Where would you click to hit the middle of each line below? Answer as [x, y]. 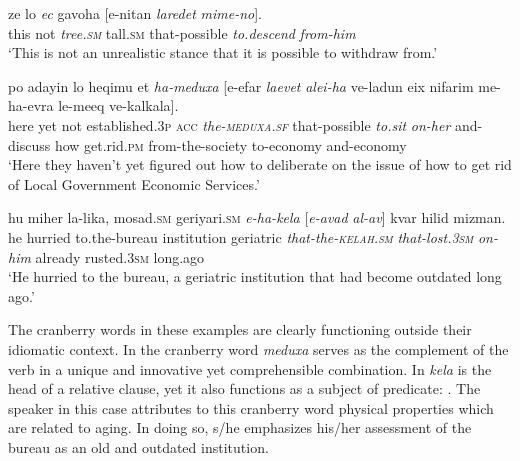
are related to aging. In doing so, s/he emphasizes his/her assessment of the [240, 427]
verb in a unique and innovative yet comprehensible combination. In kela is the [250, 368]
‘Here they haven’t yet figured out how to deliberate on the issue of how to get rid [260, 164]
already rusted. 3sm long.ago [120, 256]
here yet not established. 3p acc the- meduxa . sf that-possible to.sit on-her [229, 124]
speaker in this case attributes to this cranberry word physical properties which [251, 407]
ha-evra [31, 105]
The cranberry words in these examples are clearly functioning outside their [240, 329]
